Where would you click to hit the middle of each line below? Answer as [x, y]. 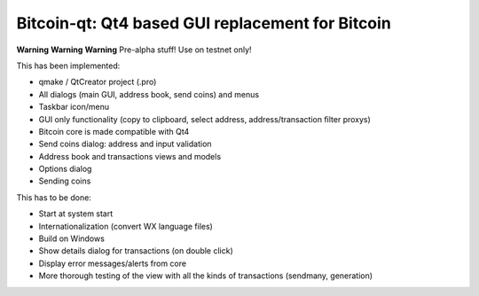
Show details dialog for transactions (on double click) [136, 251]
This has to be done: [54, 197]
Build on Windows [72, 238]
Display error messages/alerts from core [112, 263]
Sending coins [65, 181]
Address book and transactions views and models [130, 156]
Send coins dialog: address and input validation [125, 144]
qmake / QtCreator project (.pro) [98, 82]
